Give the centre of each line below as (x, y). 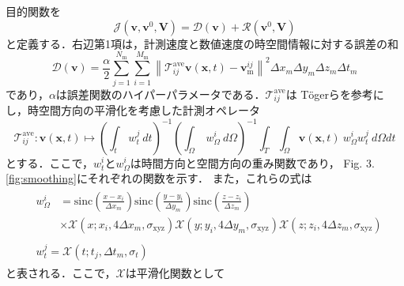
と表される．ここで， (61, 272)
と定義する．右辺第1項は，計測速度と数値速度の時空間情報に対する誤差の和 (202, 43)
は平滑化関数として (175, 272)
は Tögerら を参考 (329, 94)
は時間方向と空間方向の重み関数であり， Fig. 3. (252, 162)
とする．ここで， (50, 162)
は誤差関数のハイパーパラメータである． (160, 94)
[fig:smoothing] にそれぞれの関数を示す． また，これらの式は (159, 178)
